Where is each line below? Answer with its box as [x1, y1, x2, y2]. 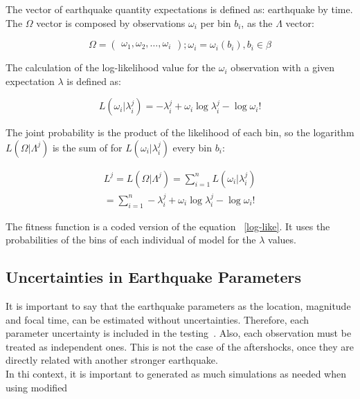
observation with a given [231, 60, 335, 75]
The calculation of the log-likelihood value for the [6, 60, 216, 75]
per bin [200, 15, 231, 30]
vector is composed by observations [36, 15, 186, 30]
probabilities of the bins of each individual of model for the [6, 232, 256, 247]
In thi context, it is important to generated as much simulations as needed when [6, 366, 346, 380]
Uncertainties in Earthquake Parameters [6, 266, 302, 288]
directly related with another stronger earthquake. [6, 353, 218, 367]
